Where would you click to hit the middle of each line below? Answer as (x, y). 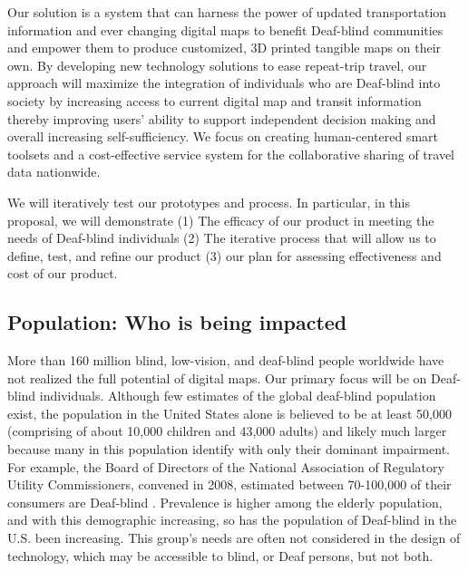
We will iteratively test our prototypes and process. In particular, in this (209, 202)
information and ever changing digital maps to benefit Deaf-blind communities (225, 29)
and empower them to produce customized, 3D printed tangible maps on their (224, 48)
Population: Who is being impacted (177, 322)
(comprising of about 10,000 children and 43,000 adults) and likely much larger (227, 431)
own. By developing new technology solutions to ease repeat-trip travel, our (217, 65)
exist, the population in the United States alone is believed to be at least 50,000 (229, 413)
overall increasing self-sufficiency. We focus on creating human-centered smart (223, 136)
